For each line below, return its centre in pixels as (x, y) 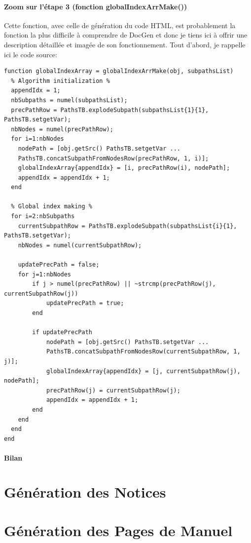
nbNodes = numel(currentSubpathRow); (80, 245)
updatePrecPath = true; (85, 303)
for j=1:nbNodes (45, 274)
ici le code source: (31, 54)
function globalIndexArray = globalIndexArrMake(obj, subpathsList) (119, 71)
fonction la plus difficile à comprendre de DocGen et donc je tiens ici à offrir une (126, 35)
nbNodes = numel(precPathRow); (62, 129)
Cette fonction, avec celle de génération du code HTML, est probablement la (120, 25)
